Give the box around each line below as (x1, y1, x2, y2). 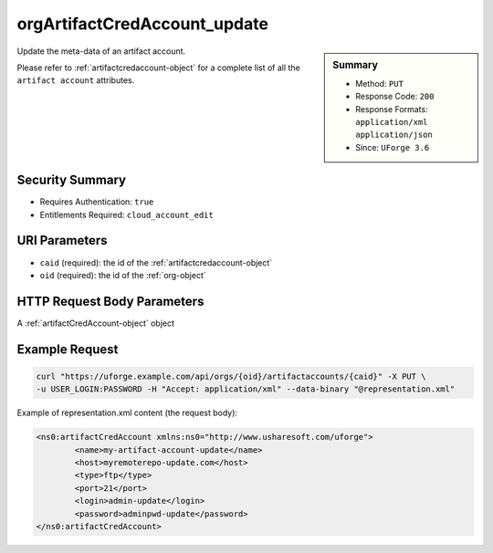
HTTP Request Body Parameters (16, 293, 205, 309)
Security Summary (16, 172, 127, 188)
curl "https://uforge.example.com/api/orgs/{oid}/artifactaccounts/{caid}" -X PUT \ (36, 370, 426, 381)
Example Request (16, 341, 119, 357)
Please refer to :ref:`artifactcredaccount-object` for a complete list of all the (16, 62, 300, 73)
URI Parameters (16, 233, 109, 248)
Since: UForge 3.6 (355, 141, 430, 152)
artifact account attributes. (16, 75, 135, 86)
